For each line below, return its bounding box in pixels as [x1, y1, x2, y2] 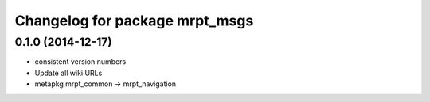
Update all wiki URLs [34, 68, 103, 77]
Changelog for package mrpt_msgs [14, 12, 254, 29]
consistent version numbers [34, 57, 127, 66]
